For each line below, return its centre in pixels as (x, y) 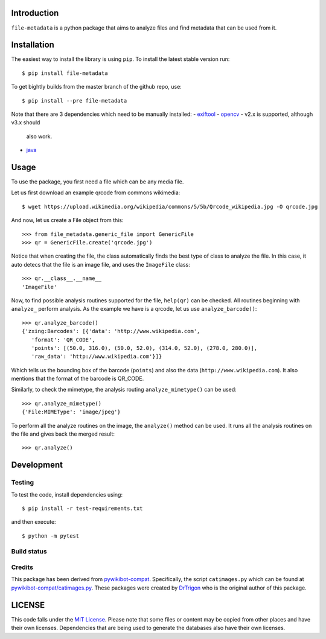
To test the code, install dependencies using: (67, 494)
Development (37, 465)
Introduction (35, 13)
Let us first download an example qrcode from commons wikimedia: (96, 192)
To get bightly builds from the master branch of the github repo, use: (97, 87)
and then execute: (34, 522)
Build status (29, 551)
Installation (33, 45)
